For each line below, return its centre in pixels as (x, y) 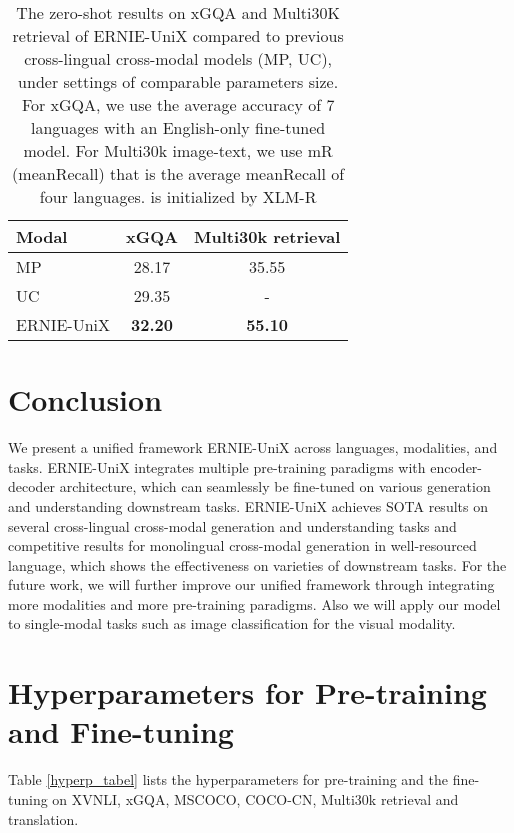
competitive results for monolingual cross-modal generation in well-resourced (242, 545)
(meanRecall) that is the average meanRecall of (178, 173)
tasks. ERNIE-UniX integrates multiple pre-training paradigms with (217, 466)
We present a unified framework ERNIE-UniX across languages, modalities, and (253, 447)
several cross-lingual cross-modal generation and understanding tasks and (232, 525)
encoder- (456, 466)
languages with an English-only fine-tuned (178, 127)
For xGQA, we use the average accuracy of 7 (178, 104)
